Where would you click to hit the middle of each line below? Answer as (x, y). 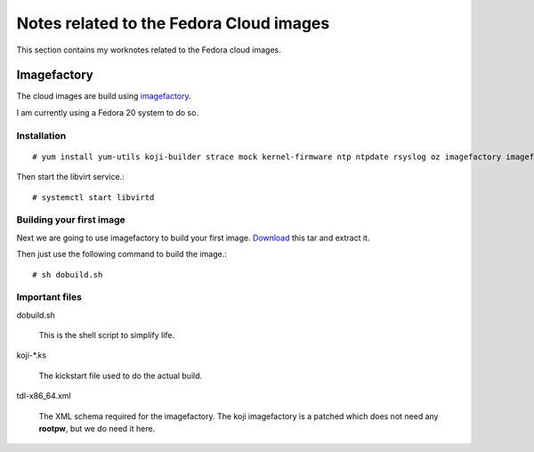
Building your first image (71, 220)
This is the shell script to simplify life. (107, 335)
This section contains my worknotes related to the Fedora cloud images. (149, 50)
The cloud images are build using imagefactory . (104, 96)
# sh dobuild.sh (68, 274)
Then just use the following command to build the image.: (121, 254)
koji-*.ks (32, 355)
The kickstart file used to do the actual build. (121, 375)
